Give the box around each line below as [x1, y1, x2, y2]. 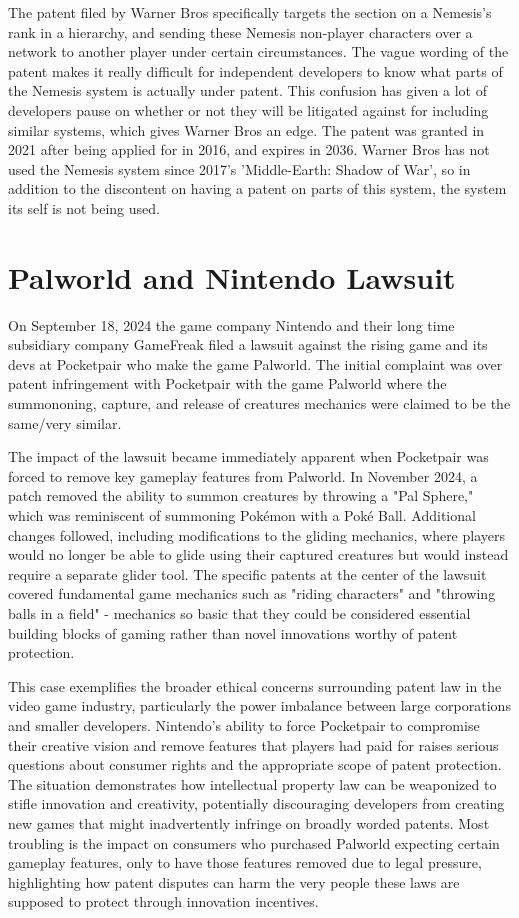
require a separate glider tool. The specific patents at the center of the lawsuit [8, 563, 487, 584]
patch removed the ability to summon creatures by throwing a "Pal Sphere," [8, 485, 474, 506]
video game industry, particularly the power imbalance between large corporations [8, 695, 511, 716]
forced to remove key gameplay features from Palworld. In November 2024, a [8, 465, 478, 486]
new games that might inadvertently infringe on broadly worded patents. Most [8, 812, 490, 833]
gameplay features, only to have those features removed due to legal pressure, [8, 852, 482, 873]
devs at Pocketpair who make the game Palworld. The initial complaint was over [8, 353, 503, 374]
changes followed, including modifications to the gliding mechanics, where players [8, 524, 505, 545]
